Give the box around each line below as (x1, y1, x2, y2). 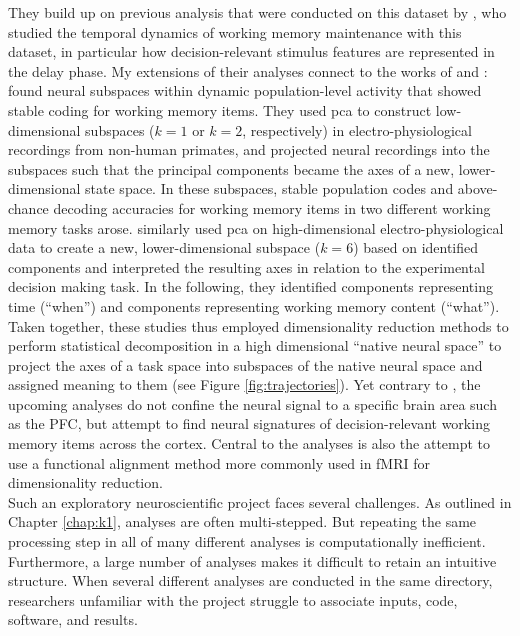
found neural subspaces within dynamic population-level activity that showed (8, 80, 482, 101)
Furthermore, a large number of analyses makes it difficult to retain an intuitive (8, 550, 497, 571)
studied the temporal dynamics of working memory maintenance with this (8, 21, 462, 42)
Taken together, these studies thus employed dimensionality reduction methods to (8, 315, 509, 336)
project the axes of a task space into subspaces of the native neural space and (8, 354, 483, 375)
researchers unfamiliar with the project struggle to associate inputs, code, (8, 589, 458, 610)
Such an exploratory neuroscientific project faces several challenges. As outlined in (8, 491, 512, 512)
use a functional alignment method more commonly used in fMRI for (8, 452, 430, 473)
